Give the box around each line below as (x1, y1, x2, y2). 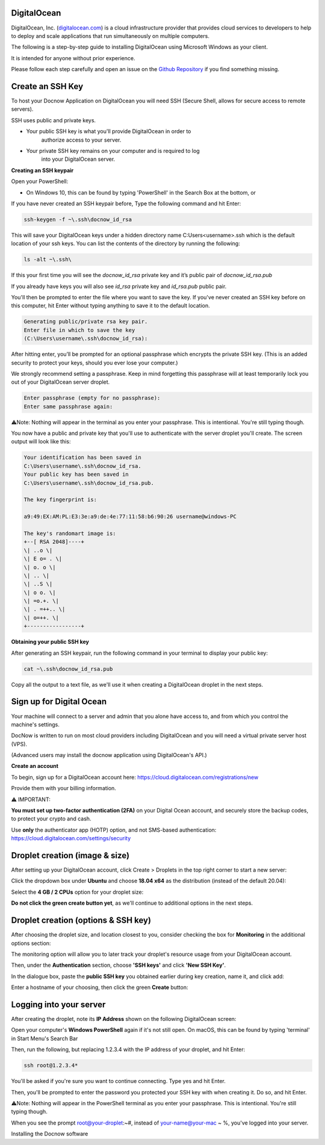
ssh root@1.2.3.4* (23, 1062, 78, 1069)
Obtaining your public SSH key (11, 638, 90, 646)
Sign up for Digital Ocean (11, 696, 107, 707)
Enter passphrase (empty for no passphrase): (23, 395, 161, 402)
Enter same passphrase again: (23, 403, 113, 410)
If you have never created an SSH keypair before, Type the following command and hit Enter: (11, 199, 241, 207)
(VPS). (11, 740, 27, 747)
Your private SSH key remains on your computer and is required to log (26, 147, 200, 154)
